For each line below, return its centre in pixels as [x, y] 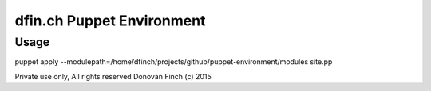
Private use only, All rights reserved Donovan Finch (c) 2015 [113, 76]
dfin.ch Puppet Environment [110, 21]
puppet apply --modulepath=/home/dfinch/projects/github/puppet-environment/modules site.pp [174, 62]
